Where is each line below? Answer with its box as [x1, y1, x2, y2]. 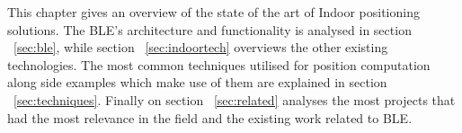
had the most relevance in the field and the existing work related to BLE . [7, 108, 413, 127]
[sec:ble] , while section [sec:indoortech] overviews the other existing [13, 38, 388, 57]
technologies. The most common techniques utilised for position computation [7, 55, 431, 74]
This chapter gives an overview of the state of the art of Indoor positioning [7, 3, 420, 21]
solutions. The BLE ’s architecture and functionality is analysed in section [7, 20, 412, 39]
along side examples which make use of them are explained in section [7, 73, 387, 92]
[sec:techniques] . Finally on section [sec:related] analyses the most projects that [13, 90, 456, 109]
